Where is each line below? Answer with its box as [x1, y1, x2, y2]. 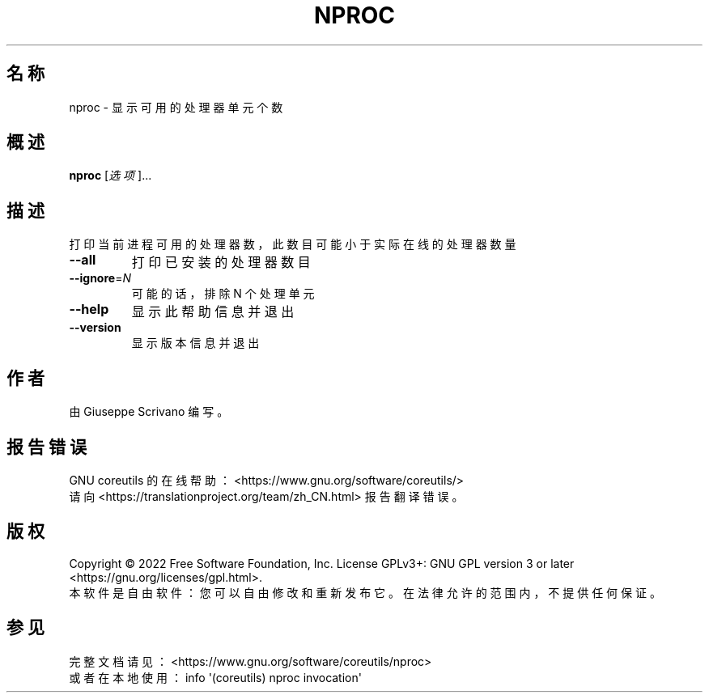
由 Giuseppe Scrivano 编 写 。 [69, 405, 229, 419]
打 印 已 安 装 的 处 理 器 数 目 [131, 254, 311, 271]
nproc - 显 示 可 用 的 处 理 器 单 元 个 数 [69, 100, 283, 114]
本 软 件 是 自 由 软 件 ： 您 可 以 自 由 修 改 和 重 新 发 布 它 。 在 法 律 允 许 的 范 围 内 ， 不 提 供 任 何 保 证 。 [69, 585, 661, 599]
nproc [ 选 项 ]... [69, 168, 152, 183]
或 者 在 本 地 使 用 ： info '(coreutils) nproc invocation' [69, 670, 362, 684]
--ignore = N [69, 271, 131, 286]
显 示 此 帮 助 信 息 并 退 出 [131, 303, 295, 320]
